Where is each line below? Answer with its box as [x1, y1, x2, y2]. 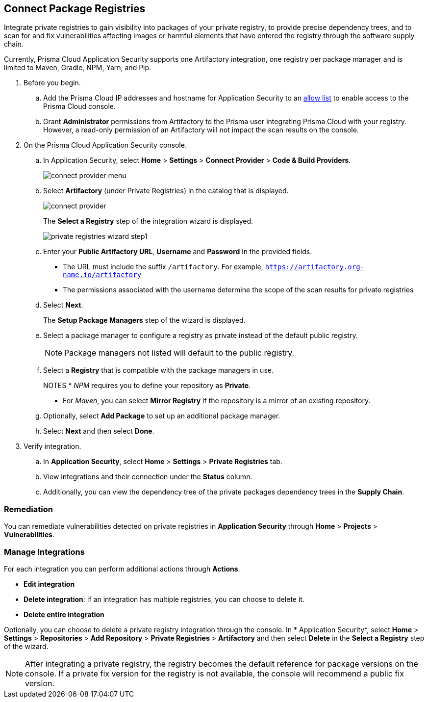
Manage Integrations [4, 546, 85, 557]
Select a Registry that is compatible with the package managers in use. [43, 366, 274, 375]
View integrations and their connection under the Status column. [43, 472, 252, 481]
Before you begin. [24, 78, 81, 87]
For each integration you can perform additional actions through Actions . [4, 564, 240, 573]
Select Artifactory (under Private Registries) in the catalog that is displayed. [43, 186, 289, 195]
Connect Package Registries [4, 2, 146, 15]
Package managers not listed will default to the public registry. [64, 348, 295, 358]
